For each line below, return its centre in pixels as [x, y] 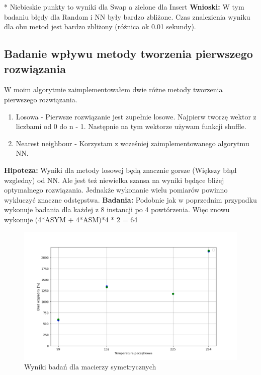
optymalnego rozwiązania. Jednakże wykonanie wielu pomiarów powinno [116, 190]
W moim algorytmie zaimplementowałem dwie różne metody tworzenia [113, 89]
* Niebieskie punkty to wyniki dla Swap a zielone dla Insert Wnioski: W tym [124, 7]
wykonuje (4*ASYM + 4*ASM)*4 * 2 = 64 [71, 219]
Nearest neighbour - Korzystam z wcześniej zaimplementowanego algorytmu [133, 143]
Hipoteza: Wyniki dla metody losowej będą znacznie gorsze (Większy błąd [120, 170]
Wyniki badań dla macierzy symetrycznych [90, 367]
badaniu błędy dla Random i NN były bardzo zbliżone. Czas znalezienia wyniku [127, 16]
